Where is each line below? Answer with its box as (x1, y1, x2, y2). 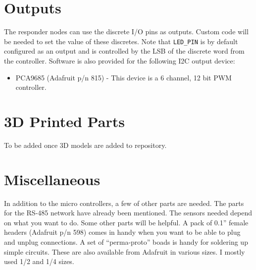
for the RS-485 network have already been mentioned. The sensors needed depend (4, 207, 253, 218)
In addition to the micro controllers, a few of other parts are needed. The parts (4, 198, 244, 208)
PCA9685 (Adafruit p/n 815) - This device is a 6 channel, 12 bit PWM (15, 72, 232, 82)
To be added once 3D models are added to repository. (4, 139, 167, 150)
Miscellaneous (4, 169, 101, 189)
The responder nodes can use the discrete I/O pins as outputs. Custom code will (4, 26, 249, 37)
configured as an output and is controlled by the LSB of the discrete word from (4, 46, 245, 56)
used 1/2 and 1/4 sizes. (4, 256, 74, 267)
